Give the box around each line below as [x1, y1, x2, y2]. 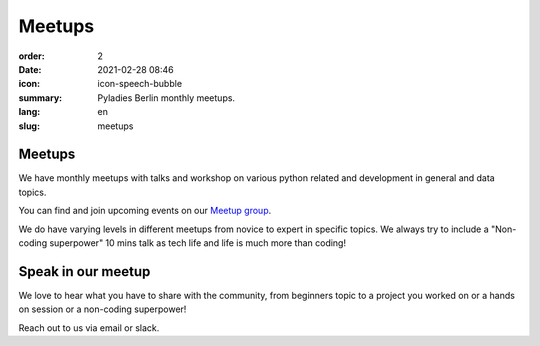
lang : [18, 106, 41, 118]
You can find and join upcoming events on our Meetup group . [18, 205, 272, 217]
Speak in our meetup [18, 263, 151, 280]
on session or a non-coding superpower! [18, 303, 187, 315]
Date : [18, 63, 42, 75]
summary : [18, 91, 63, 104]
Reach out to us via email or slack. [18, 321, 160, 334]
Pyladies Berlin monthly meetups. [97, 91, 235, 104]
